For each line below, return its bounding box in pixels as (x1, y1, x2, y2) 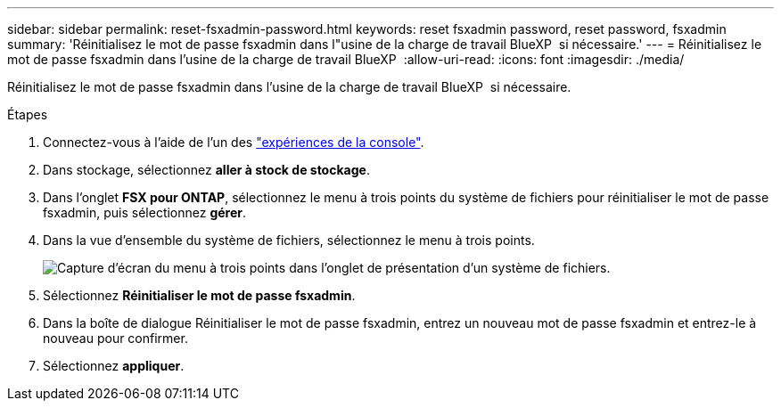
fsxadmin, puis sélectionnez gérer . (43, 205, 247, 220)
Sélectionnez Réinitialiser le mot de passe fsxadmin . (43, 288, 356, 303)
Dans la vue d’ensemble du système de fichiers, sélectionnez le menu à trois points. (43, 233, 535, 248)
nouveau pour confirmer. (43, 330, 188, 346)
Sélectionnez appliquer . (43, 358, 185, 373)
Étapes (7, 107, 48, 122)
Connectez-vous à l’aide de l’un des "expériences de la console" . (43, 135, 424, 150)
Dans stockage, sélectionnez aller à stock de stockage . (43, 162, 370, 177)
